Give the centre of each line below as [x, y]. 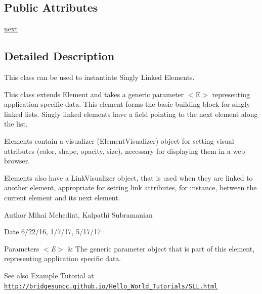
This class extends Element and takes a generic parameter [94, 94]
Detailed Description [59, 56]
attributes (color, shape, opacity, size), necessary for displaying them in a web [125, 151]
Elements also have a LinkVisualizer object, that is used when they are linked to [128, 177]
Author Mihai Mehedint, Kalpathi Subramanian [78, 214]
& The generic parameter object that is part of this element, [161, 248]
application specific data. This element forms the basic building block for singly [127, 104]
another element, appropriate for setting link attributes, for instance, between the [130, 187]
